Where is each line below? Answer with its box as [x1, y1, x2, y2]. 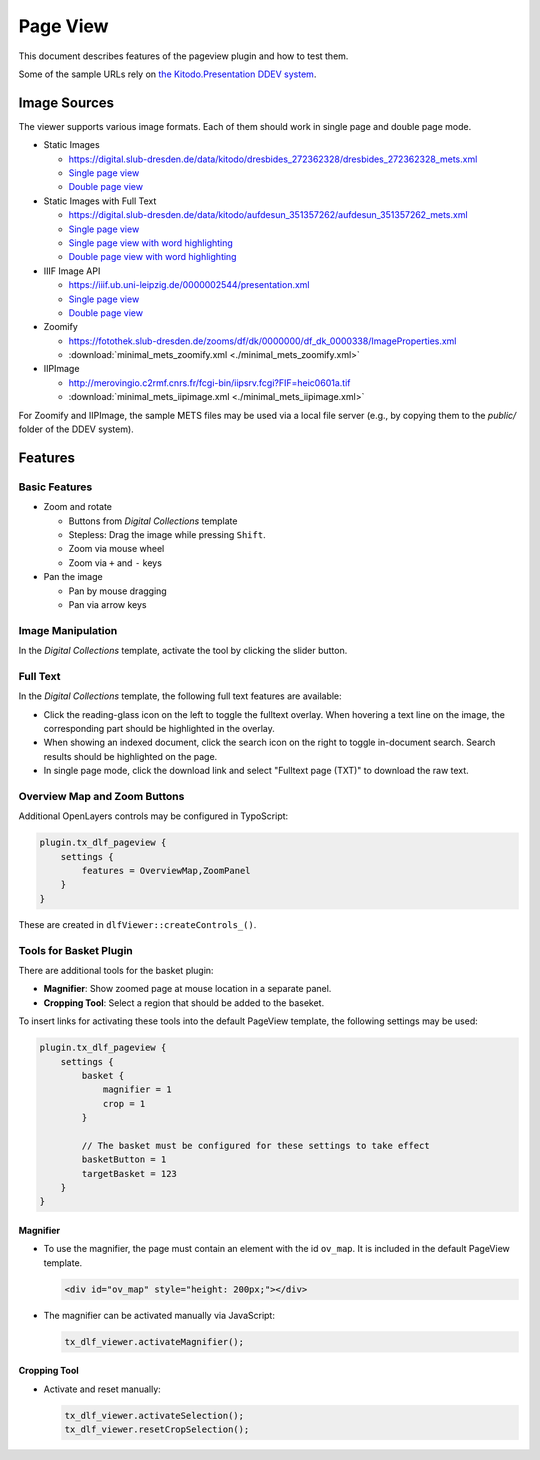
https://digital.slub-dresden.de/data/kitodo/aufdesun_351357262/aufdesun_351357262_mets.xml [68, 209, 469, 221]
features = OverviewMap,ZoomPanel [81, 865, 251, 877]
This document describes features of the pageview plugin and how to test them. [18, 50, 349, 62]
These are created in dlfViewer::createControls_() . [18, 918, 257, 930]
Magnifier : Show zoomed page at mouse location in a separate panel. [43, 983, 332, 995]
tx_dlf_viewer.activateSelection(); [64, 1410, 245, 1421]
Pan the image [43, 571, 104, 583]
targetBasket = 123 [81, 1168, 177, 1179]
